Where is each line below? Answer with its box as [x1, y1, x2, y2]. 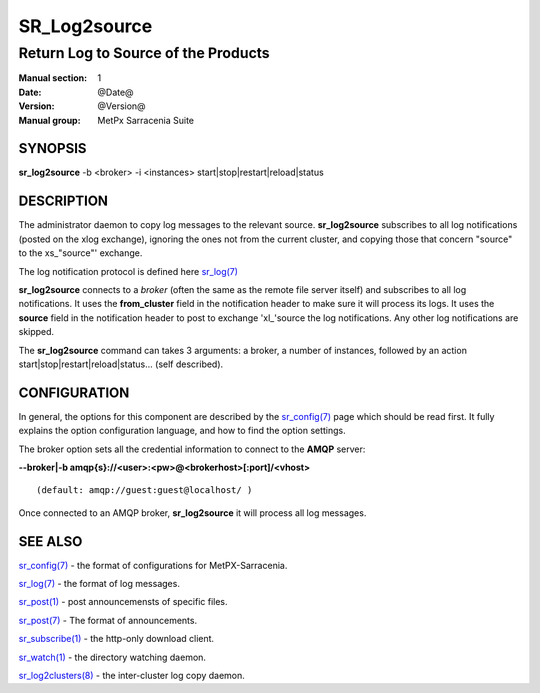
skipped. [18, 326, 55, 338]
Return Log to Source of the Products [18, 44, 270, 62]
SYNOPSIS [18, 140, 87, 157]
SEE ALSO [18, 533, 83, 550]
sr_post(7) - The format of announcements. [18, 614, 198, 626]
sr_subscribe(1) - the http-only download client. [18, 633, 215, 645]
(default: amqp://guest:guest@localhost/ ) [36, 485, 253, 496]
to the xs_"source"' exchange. [18, 247, 143, 259]
